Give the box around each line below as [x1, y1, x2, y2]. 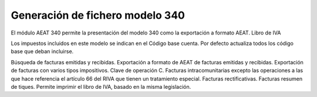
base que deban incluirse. [11, 48, 74, 55]
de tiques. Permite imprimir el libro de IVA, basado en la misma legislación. [11, 83, 191, 90]
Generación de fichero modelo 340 [11, 9, 185, 22]
